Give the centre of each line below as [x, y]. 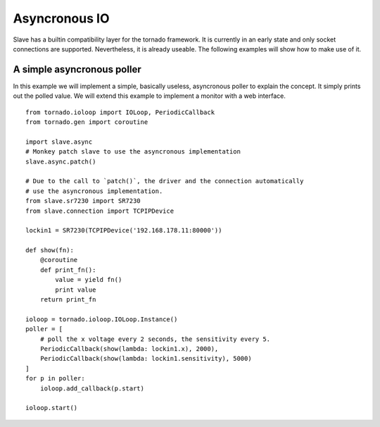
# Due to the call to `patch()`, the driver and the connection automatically [165, 181]
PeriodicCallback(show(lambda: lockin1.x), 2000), [129, 349]
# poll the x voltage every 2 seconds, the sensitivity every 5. [155, 339]
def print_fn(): [68, 270]
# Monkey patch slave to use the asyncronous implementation [133, 152]
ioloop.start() [52, 408]
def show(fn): [50, 250]
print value [76, 290]
